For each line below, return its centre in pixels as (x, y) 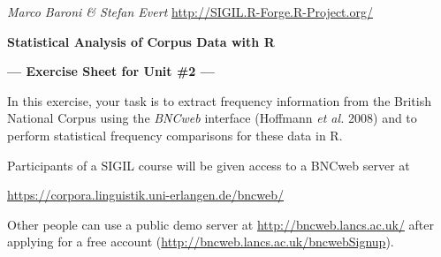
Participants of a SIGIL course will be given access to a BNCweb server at (209, 165)
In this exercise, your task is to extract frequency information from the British (219, 100)
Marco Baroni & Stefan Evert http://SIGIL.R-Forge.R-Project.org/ (190, 11)
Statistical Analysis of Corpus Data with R (141, 41)
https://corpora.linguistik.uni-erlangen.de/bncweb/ (146, 195)
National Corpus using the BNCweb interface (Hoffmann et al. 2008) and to (212, 118)
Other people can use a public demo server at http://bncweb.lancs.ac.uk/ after (221, 224)
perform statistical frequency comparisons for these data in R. (175, 135)
